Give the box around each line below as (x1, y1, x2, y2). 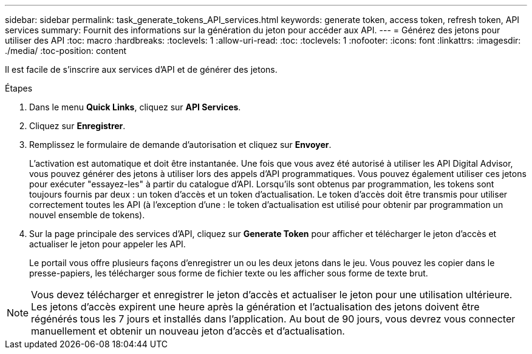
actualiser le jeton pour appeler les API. (29, 239, 186, 249)
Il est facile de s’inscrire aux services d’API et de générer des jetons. (5, 64, 278, 75)
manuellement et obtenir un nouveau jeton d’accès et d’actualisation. (31, 325, 345, 337)
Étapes (5, 83, 33, 93)
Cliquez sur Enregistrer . (29, 121, 126, 131)
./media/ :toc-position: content (5, 45, 127, 56)
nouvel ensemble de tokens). (29, 210, 145, 220)
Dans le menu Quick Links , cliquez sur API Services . (29, 102, 241, 112)
